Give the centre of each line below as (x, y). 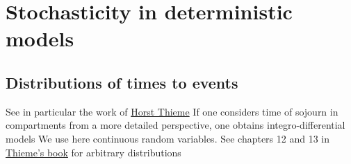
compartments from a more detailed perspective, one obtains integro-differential (175, 125)
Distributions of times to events (122, 82)
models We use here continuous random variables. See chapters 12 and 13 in (168, 138)
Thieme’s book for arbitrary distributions (93, 152)
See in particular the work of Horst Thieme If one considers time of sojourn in (172, 111)
